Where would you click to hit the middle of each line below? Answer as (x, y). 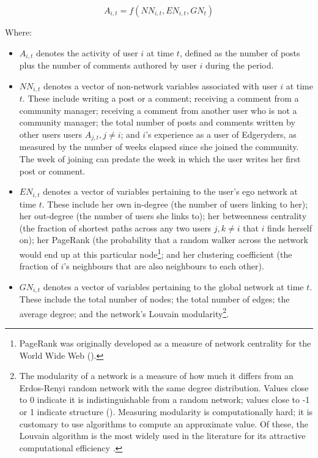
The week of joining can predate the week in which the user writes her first (160, 158)
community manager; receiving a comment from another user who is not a (158, 110)
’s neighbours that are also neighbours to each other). (164, 266)
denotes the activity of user (87, 52)
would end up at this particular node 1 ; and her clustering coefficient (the (156, 253)
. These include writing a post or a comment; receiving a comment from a (161, 98)
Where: (18, 32)
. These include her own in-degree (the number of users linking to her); (175, 204)
